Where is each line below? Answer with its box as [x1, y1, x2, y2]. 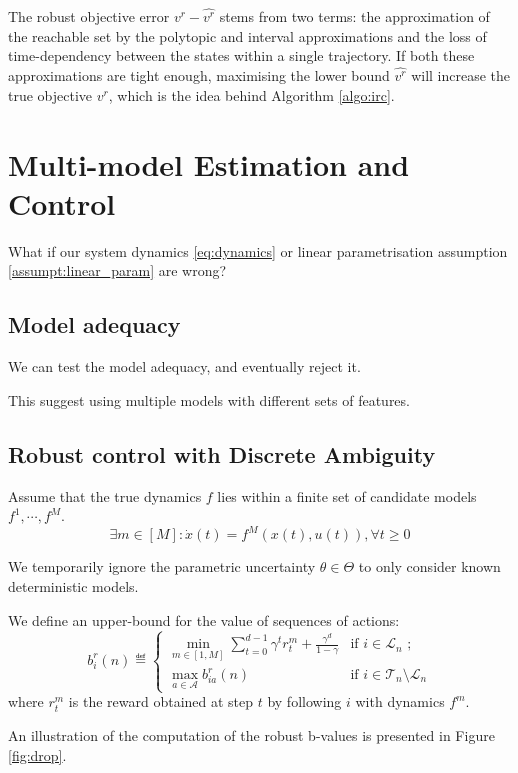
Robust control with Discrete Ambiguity [8, 438, 436, 469]
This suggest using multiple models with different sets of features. [8, 389, 410, 410]
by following [267, 691, 342, 712]
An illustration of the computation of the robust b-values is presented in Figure [8, 725, 495, 746]
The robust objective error [8, 6, 170, 27]
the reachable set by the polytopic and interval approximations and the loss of [8, 25, 487, 46]
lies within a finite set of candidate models [217, 485, 477, 506]
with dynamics [355, 691, 445, 712]
